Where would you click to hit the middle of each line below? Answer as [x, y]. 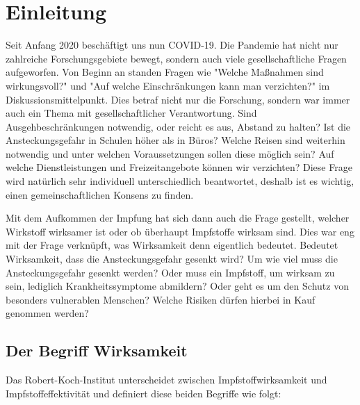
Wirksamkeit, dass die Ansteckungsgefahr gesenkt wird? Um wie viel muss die [172, 259]
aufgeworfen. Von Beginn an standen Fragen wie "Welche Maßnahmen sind [165, 72]
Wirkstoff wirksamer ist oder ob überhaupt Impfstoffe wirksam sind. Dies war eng [180, 231]
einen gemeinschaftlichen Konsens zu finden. [100, 194]
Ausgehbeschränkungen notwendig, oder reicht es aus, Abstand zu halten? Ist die [178, 126]
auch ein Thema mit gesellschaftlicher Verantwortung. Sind [131, 113]
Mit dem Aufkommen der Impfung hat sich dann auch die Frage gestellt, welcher [178, 218]
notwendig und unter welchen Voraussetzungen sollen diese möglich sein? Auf [170, 153]
